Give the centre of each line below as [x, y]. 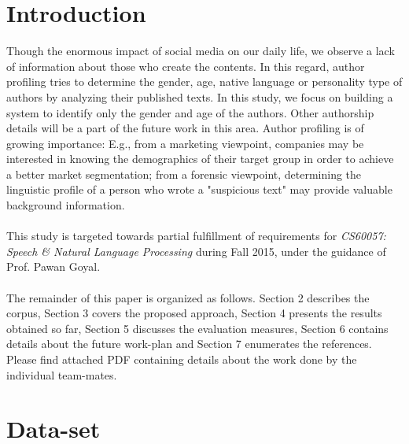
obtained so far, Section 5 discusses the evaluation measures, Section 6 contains [197, 328]
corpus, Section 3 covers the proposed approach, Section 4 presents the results [194, 313]
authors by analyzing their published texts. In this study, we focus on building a [200, 96]
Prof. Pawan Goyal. [53, 266]
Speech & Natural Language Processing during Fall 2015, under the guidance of [196, 251]
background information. [66, 205]
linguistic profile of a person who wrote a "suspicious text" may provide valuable [199, 189]
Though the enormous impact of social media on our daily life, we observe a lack [201, 51]
